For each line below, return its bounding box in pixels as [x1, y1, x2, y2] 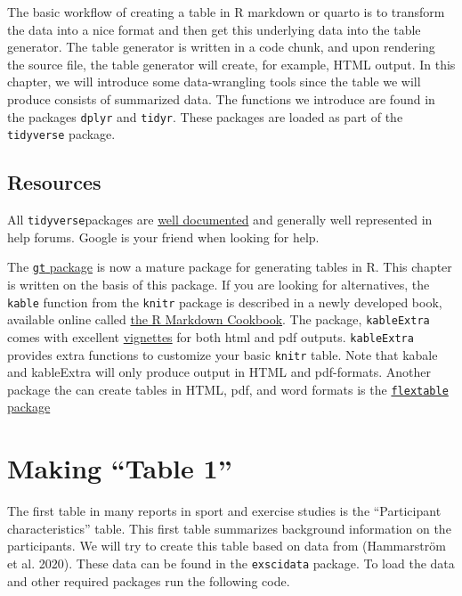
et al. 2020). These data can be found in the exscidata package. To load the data [7, 553, 455, 572]
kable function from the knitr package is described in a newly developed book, [7, 292, 442, 311]
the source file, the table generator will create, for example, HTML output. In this [7, 54, 456, 73]
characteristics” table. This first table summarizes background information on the [7, 518, 451, 537]
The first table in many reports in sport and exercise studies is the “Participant [7, 502, 442, 520]
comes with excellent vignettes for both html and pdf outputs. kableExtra [7, 327, 414, 346]
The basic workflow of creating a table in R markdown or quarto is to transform [7, 3, 445, 20]
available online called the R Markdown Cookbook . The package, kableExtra [7, 310, 430, 329]
